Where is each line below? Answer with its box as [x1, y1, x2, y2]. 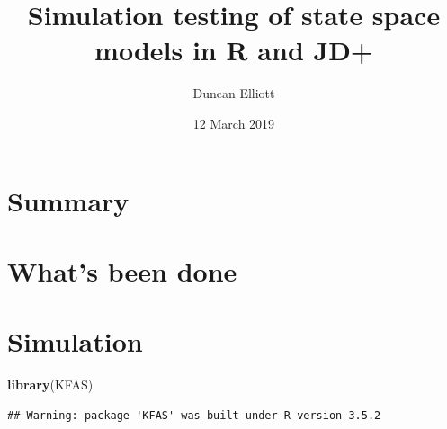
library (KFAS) [7, 375, 94, 394]
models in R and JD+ [94, 31, 373, 68]
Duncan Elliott [192, 84, 275, 103]
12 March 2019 [192, 113, 275, 132]
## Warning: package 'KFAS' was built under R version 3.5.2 [7, 408, 381, 422]
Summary [7, 182, 130, 219]
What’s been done [7, 252, 237, 289]
